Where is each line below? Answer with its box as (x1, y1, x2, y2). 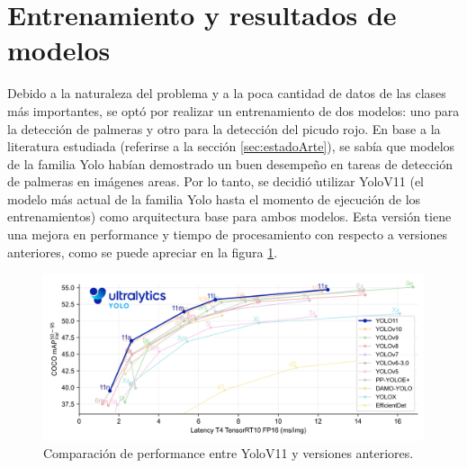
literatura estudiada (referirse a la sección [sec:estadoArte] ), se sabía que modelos (7, 137, 455, 156)
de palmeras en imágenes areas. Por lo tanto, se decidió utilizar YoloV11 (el (7, 172, 425, 191)
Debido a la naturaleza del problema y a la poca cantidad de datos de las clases (7, 84, 446, 103)
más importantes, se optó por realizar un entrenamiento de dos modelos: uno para (7, 101, 460, 120)
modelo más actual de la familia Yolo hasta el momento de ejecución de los (7, 189, 421, 208)
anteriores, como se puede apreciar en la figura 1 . (7, 242, 278, 261)
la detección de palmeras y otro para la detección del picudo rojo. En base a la (7, 119, 441, 138)
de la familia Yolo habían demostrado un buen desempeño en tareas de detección (7, 154, 453, 173)
